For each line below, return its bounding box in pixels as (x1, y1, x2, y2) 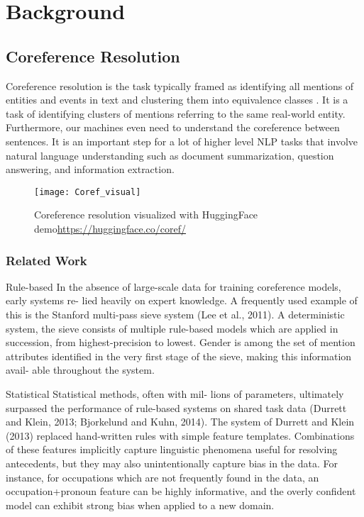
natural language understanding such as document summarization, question (6, 148, 334, 162)
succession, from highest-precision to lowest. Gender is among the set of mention (6, 335, 355, 350)
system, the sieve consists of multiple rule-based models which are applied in (6, 321, 338, 335)
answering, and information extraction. (6, 162, 175, 177)
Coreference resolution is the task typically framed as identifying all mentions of (6, 78, 354, 93)
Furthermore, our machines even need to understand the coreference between (6, 120, 340, 135)
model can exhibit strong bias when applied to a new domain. (6, 497, 275, 512)
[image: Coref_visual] (34, 187, 141, 197)
